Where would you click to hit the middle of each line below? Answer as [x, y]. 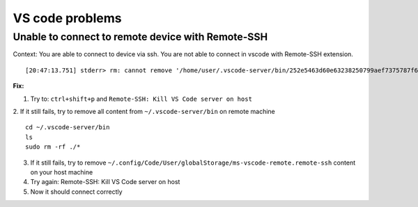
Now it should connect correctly [76, 192]
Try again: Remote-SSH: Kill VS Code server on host [105, 182]
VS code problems [67, 18]
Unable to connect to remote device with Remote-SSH [140, 37]
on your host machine [62, 172]
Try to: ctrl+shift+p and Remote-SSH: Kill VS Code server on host [141, 99]
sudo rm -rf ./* [53, 147]
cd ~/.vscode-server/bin [68, 127]
